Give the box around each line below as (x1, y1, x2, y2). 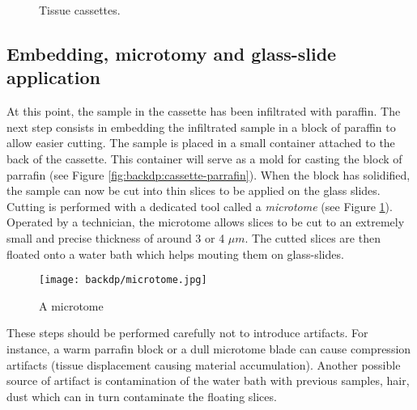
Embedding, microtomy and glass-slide (6, 40, 337, 66)
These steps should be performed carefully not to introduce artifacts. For (6, 324, 368, 341)
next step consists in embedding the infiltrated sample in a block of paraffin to (6, 118, 396, 135)
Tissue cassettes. (39, 2, 121, 18)
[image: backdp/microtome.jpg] (39, 274, 207, 286)
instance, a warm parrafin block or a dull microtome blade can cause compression (6, 340, 411, 357)
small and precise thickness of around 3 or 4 (6, 229, 225, 246)
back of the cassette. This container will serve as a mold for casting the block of (6, 150, 402, 167)
